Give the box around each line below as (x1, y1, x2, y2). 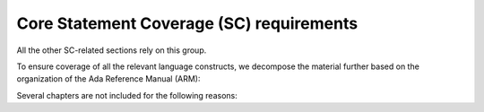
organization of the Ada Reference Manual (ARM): (16, 73, 201, 84)
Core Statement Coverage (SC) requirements (16, 13, 359, 33)
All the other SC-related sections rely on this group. (16, 45, 207, 56)
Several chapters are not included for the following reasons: (16, 90, 238, 100)
